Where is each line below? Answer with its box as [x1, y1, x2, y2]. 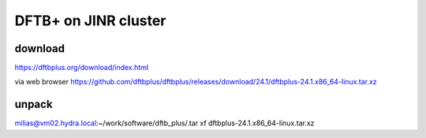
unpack [14, 98, 53, 111]
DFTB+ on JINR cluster [14, 12, 166, 29]
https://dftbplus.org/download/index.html [14, 63, 149, 73]
